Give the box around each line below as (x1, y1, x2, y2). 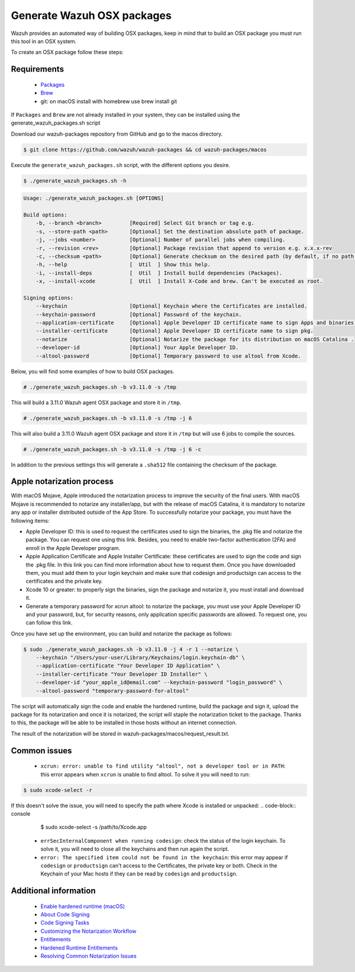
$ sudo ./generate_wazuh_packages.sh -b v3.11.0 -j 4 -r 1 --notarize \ (23, 646, 239, 653)
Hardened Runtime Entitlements (40, 944, 118, 951)
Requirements (11, 64, 64, 74)
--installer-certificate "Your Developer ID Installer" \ (35, 670, 208, 677)
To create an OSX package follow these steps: (11, 49, 124, 56)
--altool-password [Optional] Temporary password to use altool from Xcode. (35, 353, 301, 359)
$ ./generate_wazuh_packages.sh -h (23, 177, 127, 184)
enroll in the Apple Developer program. (25, 544, 121, 551)
